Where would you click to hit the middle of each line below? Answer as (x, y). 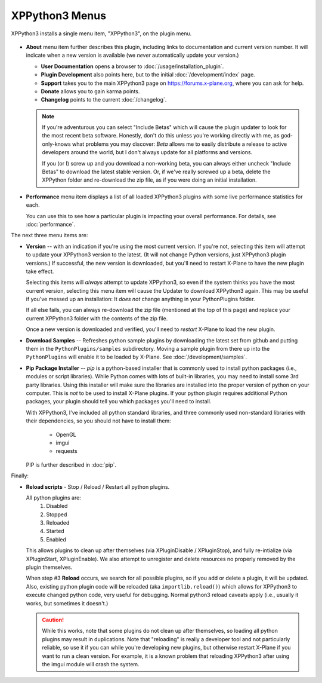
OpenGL (66, 434)
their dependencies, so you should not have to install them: (98, 421)
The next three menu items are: (49, 235)
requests (66, 451)
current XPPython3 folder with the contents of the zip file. (97, 318)
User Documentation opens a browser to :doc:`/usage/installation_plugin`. (132, 66)
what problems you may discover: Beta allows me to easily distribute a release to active (179, 144)
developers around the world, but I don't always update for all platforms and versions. (147, 152)
